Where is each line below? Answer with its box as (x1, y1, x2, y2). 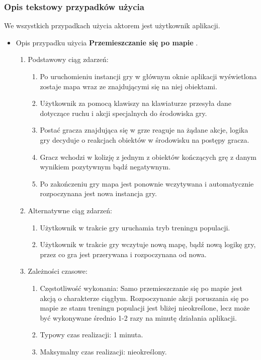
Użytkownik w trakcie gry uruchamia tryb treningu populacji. (40, 222, 230, 232)
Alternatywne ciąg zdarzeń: (28, 205, 112, 215)
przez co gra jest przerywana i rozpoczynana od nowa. (40, 249, 207, 259)
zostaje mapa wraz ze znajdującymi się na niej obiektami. (40, 81, 217, 91)
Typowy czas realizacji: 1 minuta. (40, 329, 143, 340)
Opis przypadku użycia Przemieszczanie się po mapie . (16, 37, 198, 47)
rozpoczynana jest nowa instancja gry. (40, 188, 157, 199)
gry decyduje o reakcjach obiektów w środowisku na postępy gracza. (40, 134, 249, 145)
